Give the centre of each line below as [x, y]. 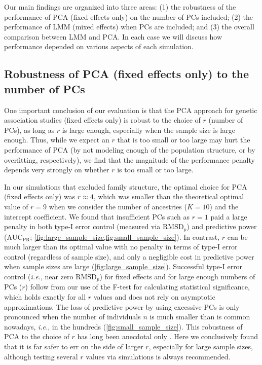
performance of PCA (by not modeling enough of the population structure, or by [130, 149]
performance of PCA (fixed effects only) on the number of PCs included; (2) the [129, 16]
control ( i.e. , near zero [39, 276]
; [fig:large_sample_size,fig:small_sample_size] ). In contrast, [125, 236]
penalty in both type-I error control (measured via [82, 226]
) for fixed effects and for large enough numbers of [177, 276]
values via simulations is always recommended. [158, 356]
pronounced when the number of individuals [72, 317]
